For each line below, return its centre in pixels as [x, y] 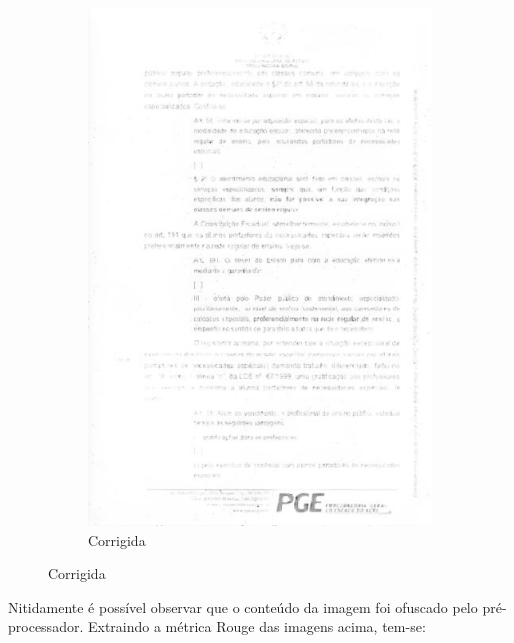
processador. [46, 626]
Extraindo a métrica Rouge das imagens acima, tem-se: [256, 626]
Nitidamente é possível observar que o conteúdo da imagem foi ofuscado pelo [243, 606]
